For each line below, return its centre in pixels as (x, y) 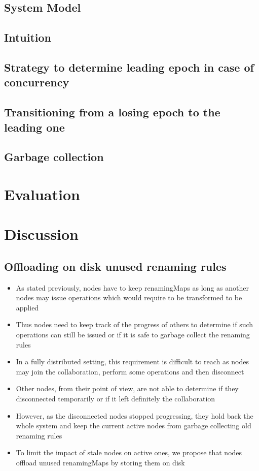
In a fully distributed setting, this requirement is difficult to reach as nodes (132, 362)
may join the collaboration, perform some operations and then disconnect (130, 371)
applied (27, 307)
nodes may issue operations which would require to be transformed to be (129, 297)
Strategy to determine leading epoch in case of (129, 67)
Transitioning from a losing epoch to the (112, 112)
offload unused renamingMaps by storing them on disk (100, 462)
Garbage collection (54, 157)
